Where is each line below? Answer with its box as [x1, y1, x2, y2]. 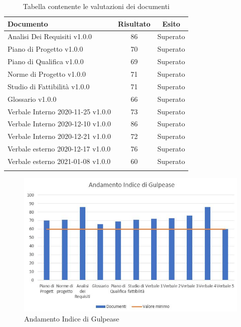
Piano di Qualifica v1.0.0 [8, 56, 84, 67]
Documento [8, 18, 48, 29]
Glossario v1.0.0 [8, 93, 57, 104]
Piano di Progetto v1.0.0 [8, 44, 83, 54]
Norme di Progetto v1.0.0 [8, 68, 86, 79]
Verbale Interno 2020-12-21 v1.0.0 [8, 131, 111, 141]
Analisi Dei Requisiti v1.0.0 [8, 31, 92, 42]
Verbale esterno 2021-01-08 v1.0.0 [8, 155, 111, 166]
